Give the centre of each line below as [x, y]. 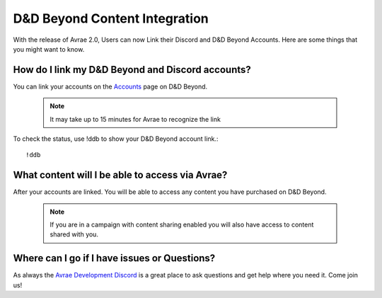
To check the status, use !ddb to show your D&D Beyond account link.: [116, 139]
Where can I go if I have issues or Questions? [114, 258]
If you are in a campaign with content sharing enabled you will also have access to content [182, 225]
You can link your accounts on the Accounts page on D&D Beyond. [110, 86]
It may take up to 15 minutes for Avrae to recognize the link [135, 119]
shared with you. [74, 234]
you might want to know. [49, 49]
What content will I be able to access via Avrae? [120, 175]
